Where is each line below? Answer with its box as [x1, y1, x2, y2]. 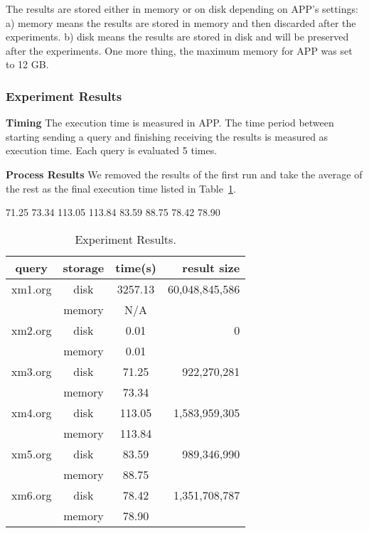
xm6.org [11, 486, 52, 503]
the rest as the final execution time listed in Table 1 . [6, 181, 236, 195]
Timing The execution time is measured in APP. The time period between [6, 115, 334, 130]
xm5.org [11, 445, 52, 462]
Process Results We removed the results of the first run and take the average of [6, 166, 363, 181]
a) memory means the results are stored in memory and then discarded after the [6, 15, 356, 30]
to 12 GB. [6, 57, 49, 72]
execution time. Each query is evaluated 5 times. [6, 143, 218, 158]
